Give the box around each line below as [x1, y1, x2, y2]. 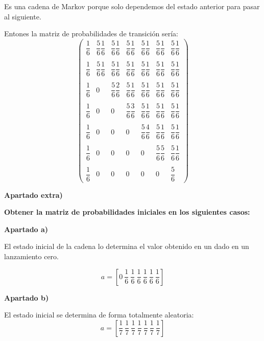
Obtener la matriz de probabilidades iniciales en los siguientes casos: [4, 207, 250, 217]
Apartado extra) [4, 189, 63, 200]
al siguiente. [4, 11, 41, 21]
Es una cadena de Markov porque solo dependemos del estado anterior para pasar [4, 1, 260, 11]
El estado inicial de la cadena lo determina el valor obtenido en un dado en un [4, 241, 249, 252]
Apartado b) [4, 292, 49, 303]
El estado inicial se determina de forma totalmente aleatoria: [4, 309, 194, 320]
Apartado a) [4, 223, 49, 234]
